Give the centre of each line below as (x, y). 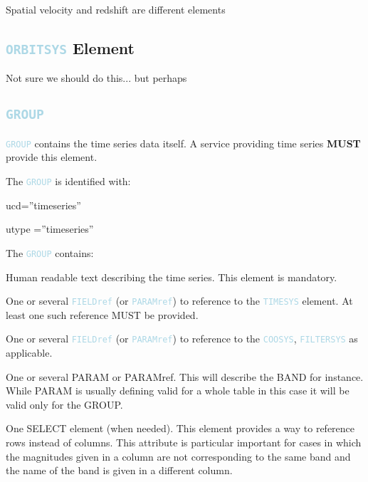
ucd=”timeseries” (43, 205)
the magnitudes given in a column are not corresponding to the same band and (178, 456)
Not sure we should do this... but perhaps (96, 78)
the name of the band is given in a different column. (119, 470)
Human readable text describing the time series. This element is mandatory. (172, 277)
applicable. (29, 352)
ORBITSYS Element (70, 47)
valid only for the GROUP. (64, 404)
